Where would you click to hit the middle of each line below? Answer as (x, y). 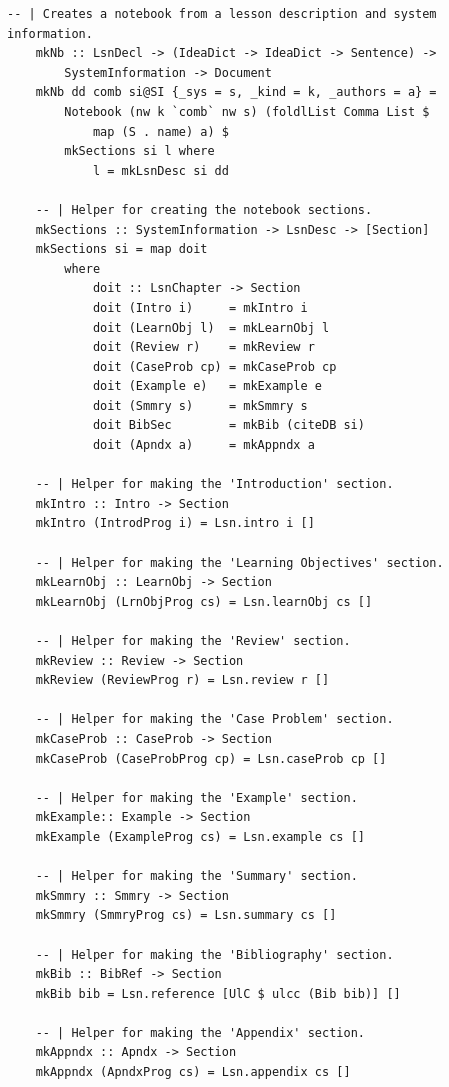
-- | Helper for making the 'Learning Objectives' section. (239, 562)
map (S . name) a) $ (160, 131)
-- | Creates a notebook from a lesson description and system (222, 14)
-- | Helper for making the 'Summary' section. (196, 876)
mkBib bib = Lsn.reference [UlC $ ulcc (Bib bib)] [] (218, 993)
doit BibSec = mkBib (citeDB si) (228, 425)
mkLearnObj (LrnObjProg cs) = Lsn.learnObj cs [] (204, 601)
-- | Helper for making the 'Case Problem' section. (214, 719)
